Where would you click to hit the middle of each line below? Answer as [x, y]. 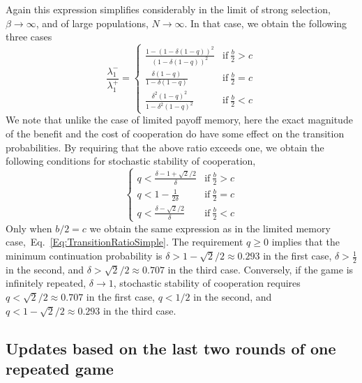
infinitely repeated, [46, 283]
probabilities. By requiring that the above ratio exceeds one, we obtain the [165, 147]
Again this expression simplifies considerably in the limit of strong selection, [168, 9]
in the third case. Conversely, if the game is [261, 269]
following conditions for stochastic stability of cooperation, [131, 161]
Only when [29, 228]
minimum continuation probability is [84, 256]
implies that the [306, 242]
